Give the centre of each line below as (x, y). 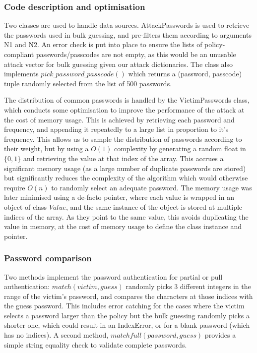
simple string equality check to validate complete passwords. (96, 344)
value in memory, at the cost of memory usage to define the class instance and (123, 226)
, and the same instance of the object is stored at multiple (154, 206)
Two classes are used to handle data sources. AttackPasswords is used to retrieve (127, 25)
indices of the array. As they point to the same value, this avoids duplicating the (126, 216)
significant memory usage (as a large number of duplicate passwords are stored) (125, 168)
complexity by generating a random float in (180, 148)
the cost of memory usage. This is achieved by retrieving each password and (119, 119)
